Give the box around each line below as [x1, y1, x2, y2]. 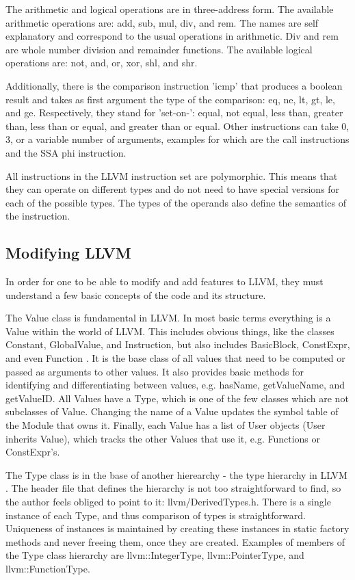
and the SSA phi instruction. [5, 145, 127, 159]
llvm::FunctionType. [5, 561, 90, 575]
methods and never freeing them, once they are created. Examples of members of [5, 534, 345, 549]
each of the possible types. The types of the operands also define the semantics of [5, 195, 346, 209]
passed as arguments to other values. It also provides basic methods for [5, 364, 304, 378]
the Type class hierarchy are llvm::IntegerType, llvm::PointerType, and [5, 548, 304, 562]
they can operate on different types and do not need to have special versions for [5, 182, 340, 196]
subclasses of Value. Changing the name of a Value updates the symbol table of [5, 404, 339, 419]
